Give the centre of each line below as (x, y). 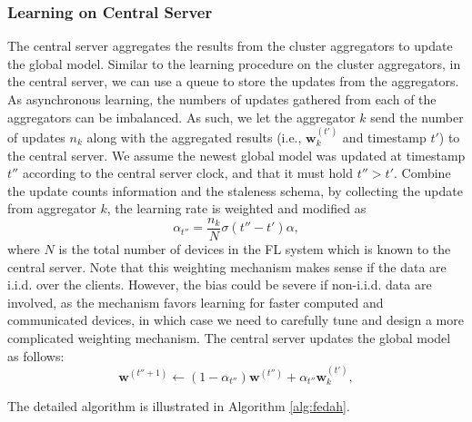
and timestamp (384, 137)
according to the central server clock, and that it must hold (188, 173)
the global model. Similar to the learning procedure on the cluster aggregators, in (234, 63)
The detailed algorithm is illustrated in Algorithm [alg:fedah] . (179, 406)
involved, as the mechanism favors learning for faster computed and (196, 302)
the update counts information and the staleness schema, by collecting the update (235, 190)
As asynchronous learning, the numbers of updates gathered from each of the (222, 99)
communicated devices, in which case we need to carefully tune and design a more (236, 320)
